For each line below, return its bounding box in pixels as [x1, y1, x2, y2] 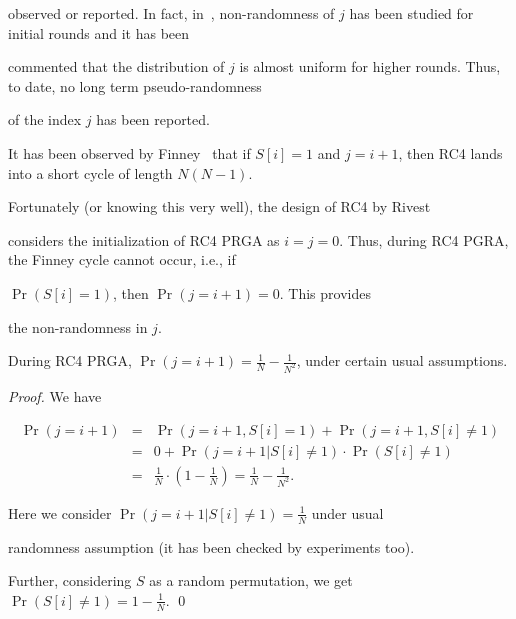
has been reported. [96, 109, 210, 130]
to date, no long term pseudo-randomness [8, 75, 262, 96]
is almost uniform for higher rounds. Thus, [239, 56, 501, 77]
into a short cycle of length [8, 162, 173, 183]
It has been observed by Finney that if [8, 142, 251, 163]
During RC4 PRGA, [8, 350, 132, 371]
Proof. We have [8, 386, 102, 406]
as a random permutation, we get [149, 570, 353, 591]
